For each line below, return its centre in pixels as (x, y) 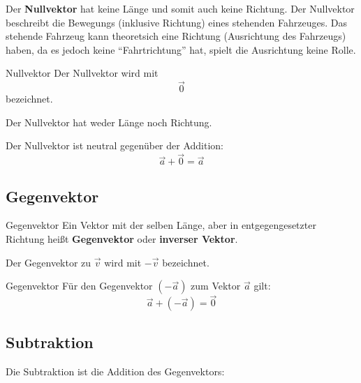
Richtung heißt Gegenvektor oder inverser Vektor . (122, 238)
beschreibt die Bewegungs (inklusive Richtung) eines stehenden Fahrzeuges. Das (177, 22)
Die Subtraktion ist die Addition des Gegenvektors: (115, 371)
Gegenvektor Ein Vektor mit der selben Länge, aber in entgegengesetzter (161, 225)
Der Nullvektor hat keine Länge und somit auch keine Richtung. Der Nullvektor (180, 8)
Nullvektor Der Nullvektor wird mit (82, 73)
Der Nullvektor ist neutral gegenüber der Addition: (115, 145)
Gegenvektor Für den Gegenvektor (79, 286)
